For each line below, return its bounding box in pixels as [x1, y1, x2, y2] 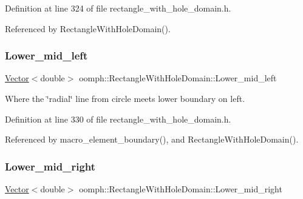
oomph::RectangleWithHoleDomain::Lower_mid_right [79, 183, 282, 195]
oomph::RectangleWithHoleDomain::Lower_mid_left [79, 72, 277, 84]
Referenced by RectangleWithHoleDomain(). [5, 22, 171, 35]
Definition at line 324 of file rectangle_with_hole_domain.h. [5, 2, 231, 14]
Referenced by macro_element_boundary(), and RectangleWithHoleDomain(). [5, 133, 299, 146]
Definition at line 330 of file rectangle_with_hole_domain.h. [5, 112, 231, 125]
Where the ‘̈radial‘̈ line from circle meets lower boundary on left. [5, 92, 245, 104]
